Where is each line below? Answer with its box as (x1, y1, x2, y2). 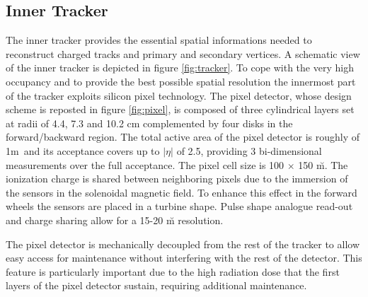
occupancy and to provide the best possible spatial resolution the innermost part (6, 74, 356, 88)
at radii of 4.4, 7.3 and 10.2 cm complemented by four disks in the (6, 115, 293, 130)
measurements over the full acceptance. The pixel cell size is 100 (6, 157, 284, 172)
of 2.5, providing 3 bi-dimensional (176, 143, 322, 158)
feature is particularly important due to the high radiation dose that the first (6, 264, 340, 279)
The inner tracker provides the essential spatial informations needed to (6, 33, 312, 47)
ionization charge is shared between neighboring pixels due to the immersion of (6, 171, 348, 186)
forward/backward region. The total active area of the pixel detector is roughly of (6, 129, 360, 144)
